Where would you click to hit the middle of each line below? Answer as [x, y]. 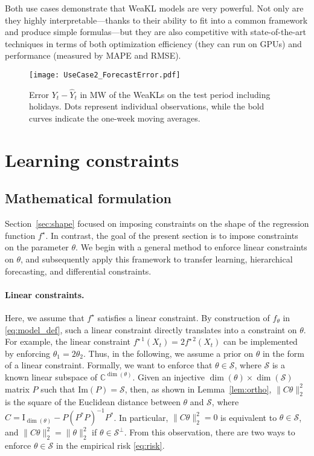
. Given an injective [168, 376]
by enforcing [28, 353]
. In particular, [141, 417]
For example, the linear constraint [68, 341]
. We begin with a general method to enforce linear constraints [191, 247]
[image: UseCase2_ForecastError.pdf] [105, 75]
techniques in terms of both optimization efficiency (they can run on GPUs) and [153, 43]
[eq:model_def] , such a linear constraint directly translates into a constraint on [151, 329]
